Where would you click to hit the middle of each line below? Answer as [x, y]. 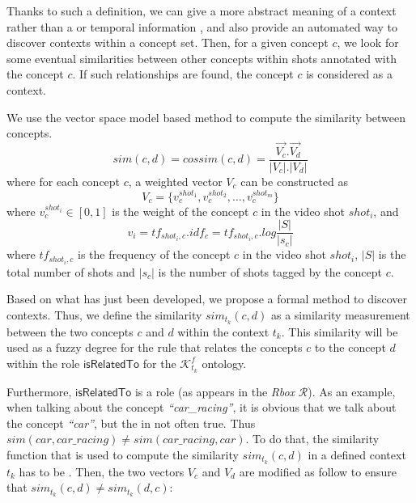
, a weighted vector [175, 182]
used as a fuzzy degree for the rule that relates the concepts [155, 347]
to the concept [350, 347]
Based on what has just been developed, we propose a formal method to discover [207, 299]
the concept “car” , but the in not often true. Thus [131, 423]
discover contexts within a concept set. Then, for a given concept [168, 42]
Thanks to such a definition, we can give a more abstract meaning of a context [202, 11]
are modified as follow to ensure [318, 471]
